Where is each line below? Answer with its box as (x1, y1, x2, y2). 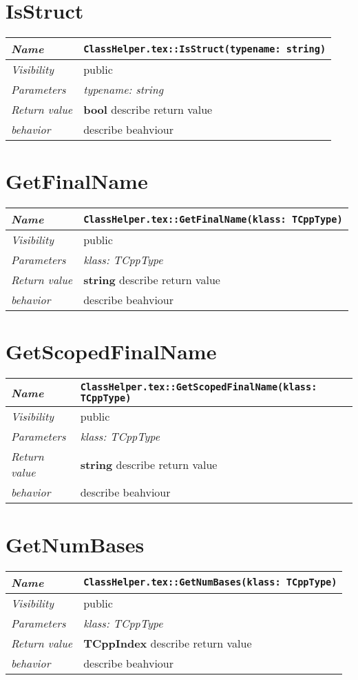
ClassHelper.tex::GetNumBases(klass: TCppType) (83, 577, 337, 588)
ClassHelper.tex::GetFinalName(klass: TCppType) (83, 213, 343, 225)
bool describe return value (83, 101, 213, 118)
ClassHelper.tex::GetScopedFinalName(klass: (80, 381, 317, 393)
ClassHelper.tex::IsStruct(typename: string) (83, 43, 326, 54)
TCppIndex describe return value (83, 634, 252, 651)
